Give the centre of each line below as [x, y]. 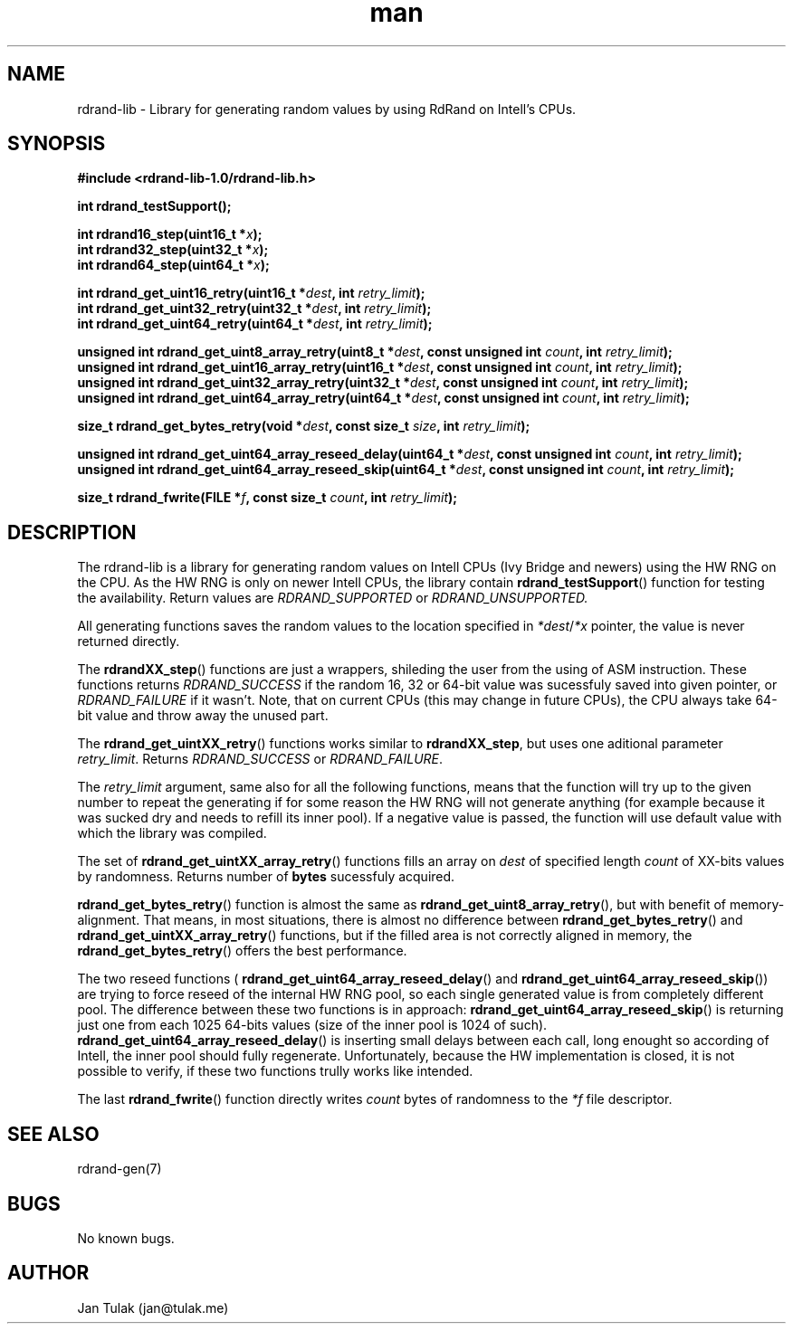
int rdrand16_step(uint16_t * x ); [170, 234]
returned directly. [129, 642]
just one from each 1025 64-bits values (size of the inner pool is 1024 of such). [312, 1025]
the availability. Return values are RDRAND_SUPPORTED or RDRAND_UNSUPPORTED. [333, 598]
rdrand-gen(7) [119, 1169]
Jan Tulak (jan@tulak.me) [153, 1307]
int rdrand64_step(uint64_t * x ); [173, 265]
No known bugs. [126, 1238]
